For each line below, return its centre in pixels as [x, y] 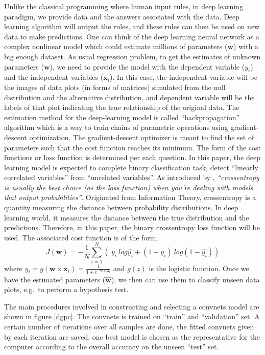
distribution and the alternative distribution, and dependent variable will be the [129, 97]
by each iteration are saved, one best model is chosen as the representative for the [132, 336]
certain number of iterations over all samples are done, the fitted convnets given [129, 326]
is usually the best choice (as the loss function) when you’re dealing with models [129, 187]
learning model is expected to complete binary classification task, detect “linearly [131, 167]
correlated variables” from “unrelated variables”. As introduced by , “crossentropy [132, 177]
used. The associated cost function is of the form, [81, 237]
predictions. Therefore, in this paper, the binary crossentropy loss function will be [132, 227]
